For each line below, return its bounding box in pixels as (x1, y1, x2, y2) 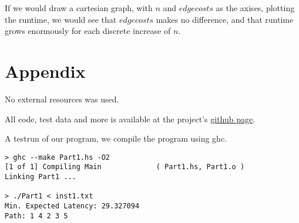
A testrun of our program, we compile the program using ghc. (5, 132, 227, 145)
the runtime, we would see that (5, 13, 117, 25)
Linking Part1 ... (5, 173, 76, 181)
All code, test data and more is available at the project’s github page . (5, 112, 256, 125)
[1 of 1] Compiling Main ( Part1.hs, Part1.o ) (5, 163, 245, 171)
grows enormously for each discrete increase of (5, 25, 171, 37)
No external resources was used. (5, 92, 119, 105)
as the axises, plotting (216, 2, 295, 13)
